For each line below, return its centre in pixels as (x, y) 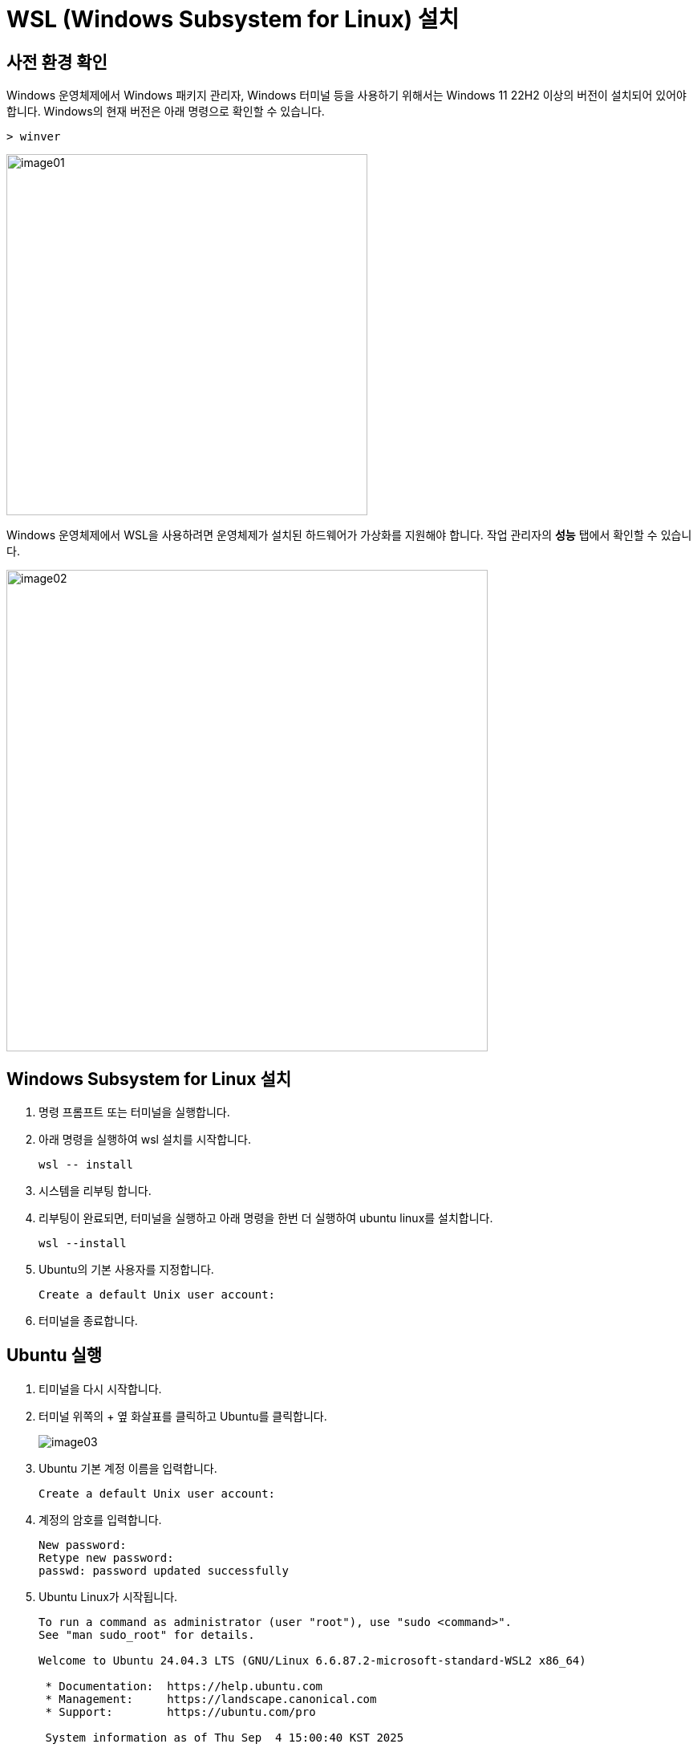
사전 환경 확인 (57, 62)
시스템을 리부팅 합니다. (95, 1191)
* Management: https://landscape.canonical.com (211, 1699)
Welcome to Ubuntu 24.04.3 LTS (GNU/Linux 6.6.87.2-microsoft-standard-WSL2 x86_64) (312, 1660)
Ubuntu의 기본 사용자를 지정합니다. (126, 1270)
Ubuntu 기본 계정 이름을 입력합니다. (128, 1468)
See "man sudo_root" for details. (147, 1634)
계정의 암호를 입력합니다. (100, 1519)
